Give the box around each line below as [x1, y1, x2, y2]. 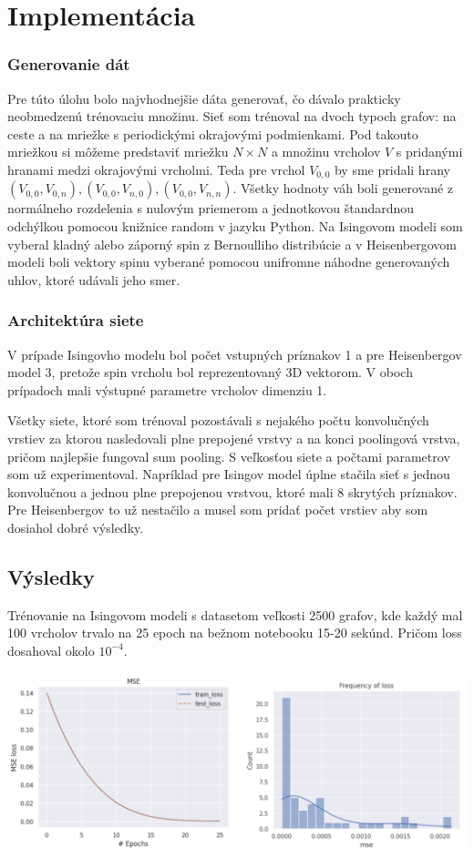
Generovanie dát [7, 53, 130, 76]
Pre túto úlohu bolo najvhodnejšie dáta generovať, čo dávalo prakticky [7, 88, 401, 107]
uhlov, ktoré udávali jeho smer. [7, 270, 180, 289]
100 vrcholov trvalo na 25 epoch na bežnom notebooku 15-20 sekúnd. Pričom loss [7, 623, 462, 642]
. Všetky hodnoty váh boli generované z [232, 179, 454, 198]
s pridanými [396, 142, 463, 161]
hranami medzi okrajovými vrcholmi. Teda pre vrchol [7, 159, 305, 179]
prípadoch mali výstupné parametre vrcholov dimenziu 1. [7, 380, 327, 399]
